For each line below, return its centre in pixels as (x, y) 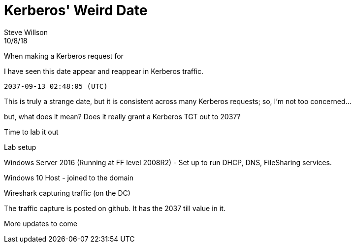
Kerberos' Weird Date (76, 10)
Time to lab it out (31, 132)
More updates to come (41, 223)
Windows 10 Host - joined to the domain (69, 177)
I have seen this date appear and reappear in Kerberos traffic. (104, 71)
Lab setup (20, 147)
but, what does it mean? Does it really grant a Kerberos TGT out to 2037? (122, 116)
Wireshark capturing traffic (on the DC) (67, 193)
